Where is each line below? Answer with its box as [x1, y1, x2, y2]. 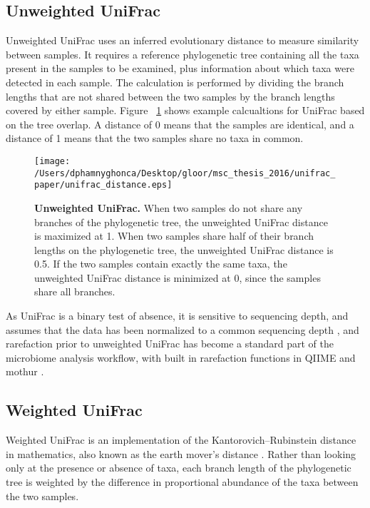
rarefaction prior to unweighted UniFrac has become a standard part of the [6, 336, 334, 351]
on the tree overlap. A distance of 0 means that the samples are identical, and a [6, 116, 354, 131]
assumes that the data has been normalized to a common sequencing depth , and [6, 322, 359, 337]
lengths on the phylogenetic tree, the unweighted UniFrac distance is [34, 242, 334, 257]
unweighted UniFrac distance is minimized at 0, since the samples [34, 270, 321, 285]
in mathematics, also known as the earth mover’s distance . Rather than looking [6, 446, 356, 461]
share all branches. [34, 284, 115, 299]
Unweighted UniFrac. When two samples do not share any [34, 200, 303, 215]
